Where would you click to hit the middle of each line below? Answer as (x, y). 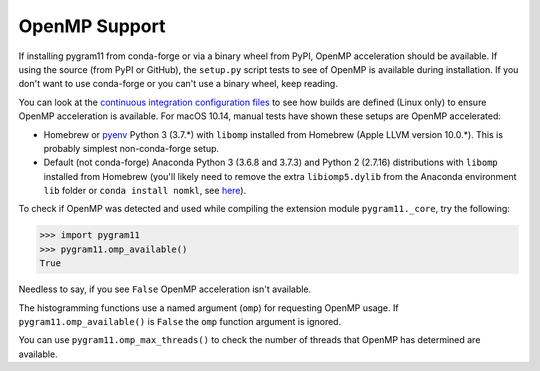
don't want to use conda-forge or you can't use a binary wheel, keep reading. (178, 84)
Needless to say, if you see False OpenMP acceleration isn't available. (165, 289)
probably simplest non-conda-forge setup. (131, 148)
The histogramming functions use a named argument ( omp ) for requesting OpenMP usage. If (208, 307)
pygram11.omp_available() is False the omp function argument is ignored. (180, 321)
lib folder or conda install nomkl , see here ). (145, 191)
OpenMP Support (92, 26)
